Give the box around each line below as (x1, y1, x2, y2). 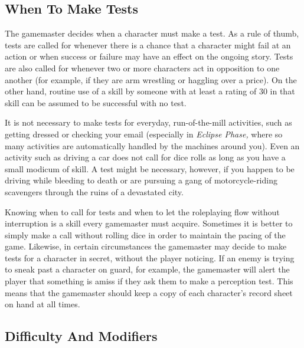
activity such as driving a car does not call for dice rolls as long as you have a (5, 151, 286, 163)
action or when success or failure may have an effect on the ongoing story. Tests (5, 50, 293, 63)
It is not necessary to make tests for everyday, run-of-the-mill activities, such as (5, 116, 292, 129)
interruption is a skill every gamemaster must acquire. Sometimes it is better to (5, 217, 293, 229)
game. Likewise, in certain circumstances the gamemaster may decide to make (5, 240, 287, 252)
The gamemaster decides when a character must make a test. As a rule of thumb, (5, 27, 299, 40)
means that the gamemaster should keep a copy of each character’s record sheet (5, 286, 293, 298)
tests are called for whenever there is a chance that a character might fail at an (5, 38, 291, 51)
